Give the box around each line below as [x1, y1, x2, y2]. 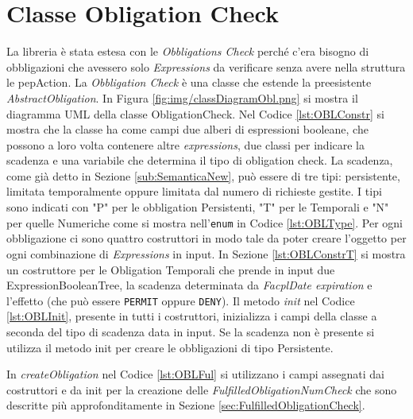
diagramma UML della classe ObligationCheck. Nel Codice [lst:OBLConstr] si [6, 105, 384, 122]
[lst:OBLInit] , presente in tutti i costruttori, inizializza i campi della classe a [6, 308, 377, 324]
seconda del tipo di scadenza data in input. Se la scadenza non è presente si [6, 323, 375, 339]
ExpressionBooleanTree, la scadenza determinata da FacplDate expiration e [6, 277, 372, 293]
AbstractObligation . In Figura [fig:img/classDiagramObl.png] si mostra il [6, 89, 358, 106]
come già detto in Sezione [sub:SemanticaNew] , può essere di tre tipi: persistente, [6, 167, 400, 184]
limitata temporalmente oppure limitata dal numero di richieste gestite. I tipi [6, 183, 382, 200]
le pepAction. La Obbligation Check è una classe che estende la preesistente [6, 74, 372, 91]
